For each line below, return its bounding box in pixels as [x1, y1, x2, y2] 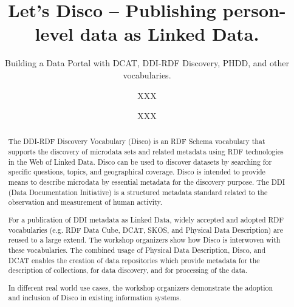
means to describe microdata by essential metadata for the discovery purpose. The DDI [8, 177, 285, 187]
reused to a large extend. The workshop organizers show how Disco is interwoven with [8, 235, 281, 245]
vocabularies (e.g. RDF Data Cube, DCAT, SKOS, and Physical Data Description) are [8, 224, 283, 235]
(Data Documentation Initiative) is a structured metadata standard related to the [8, 187, 268, 197]
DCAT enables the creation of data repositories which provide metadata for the [8, 255, 260, 265]
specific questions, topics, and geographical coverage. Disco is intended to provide [8, 167, 265, 177]
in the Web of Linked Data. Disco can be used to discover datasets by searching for [8, 156, 272, 167]
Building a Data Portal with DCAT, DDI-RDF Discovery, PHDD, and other [5, 57, 289, 69]
